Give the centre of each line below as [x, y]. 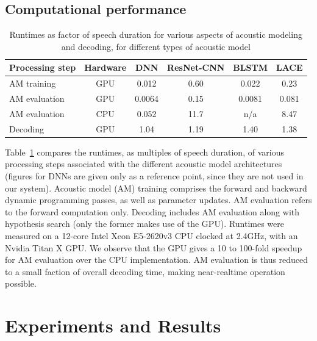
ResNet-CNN [196, 67]
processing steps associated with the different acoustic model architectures [144, 164]
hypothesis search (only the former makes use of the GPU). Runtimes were [144, 224]
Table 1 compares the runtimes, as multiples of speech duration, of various [144, 152]
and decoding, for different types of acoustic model [156, 46]
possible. [21, 283]
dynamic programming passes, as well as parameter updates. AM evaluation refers [158, 200]
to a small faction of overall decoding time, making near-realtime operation [145, 271]
